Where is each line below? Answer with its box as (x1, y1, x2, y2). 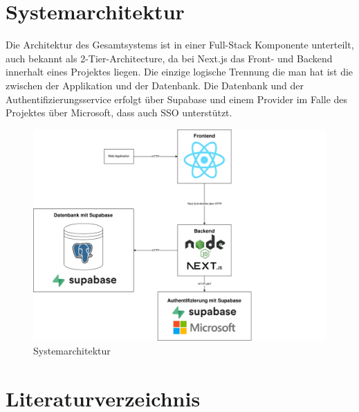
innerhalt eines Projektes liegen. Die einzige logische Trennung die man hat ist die (6, 64, 353, 79)
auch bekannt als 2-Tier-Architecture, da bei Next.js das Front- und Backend (6, 51, 333, 65)
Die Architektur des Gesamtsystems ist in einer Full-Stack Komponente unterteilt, (6, 37, 354, 52)
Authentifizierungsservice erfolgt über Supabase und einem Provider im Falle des (6, 91, 348, 106)
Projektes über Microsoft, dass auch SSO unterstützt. (6, 105, 232, 120)
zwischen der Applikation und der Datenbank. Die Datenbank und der (6, 78, 304, 92)
